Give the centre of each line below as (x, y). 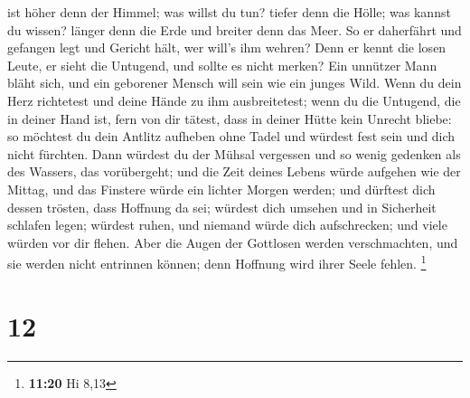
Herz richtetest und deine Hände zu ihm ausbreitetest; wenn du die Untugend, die (234, 100)
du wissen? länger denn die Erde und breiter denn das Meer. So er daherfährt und (235, 29)
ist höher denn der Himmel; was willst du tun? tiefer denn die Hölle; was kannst (229, 12)
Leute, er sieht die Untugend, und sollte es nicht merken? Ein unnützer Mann (222, 65)
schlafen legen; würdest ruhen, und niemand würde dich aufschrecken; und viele (227, 225)
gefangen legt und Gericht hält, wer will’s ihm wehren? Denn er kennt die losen (227, 47)
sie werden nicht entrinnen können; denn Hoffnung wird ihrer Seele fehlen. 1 (217, 262)
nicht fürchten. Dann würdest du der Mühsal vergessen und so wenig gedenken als (234, 153)
